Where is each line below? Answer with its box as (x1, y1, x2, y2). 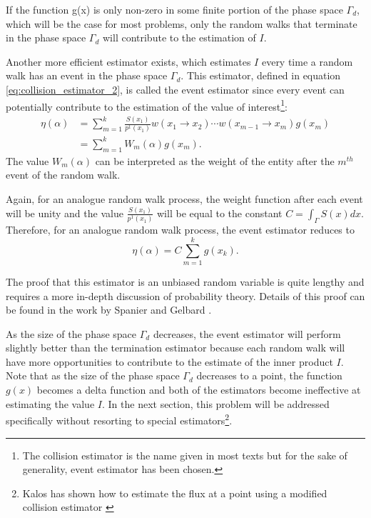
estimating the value (6, 396, 95, 411)
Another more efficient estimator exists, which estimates (6, 54, 251, 69)
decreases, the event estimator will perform (153, 326, 341, 341)
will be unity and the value (6, 205, 123, 220)
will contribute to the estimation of (102, 30, 256, 45)
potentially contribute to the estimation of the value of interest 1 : (6, 96, 288, 114)
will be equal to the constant (157, 205, 283, 220)
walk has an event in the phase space (6, 68, 168, 83)
